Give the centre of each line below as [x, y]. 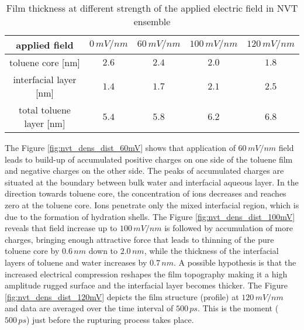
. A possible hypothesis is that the [235, 262]
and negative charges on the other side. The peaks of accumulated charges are [144, 171]
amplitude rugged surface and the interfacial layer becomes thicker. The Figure [146, 285]
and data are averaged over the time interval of [89, 308]
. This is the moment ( [238, 308]
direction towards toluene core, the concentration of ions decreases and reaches [146, 193]
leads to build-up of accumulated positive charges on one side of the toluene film [149, 159]
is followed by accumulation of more [229, 228]
